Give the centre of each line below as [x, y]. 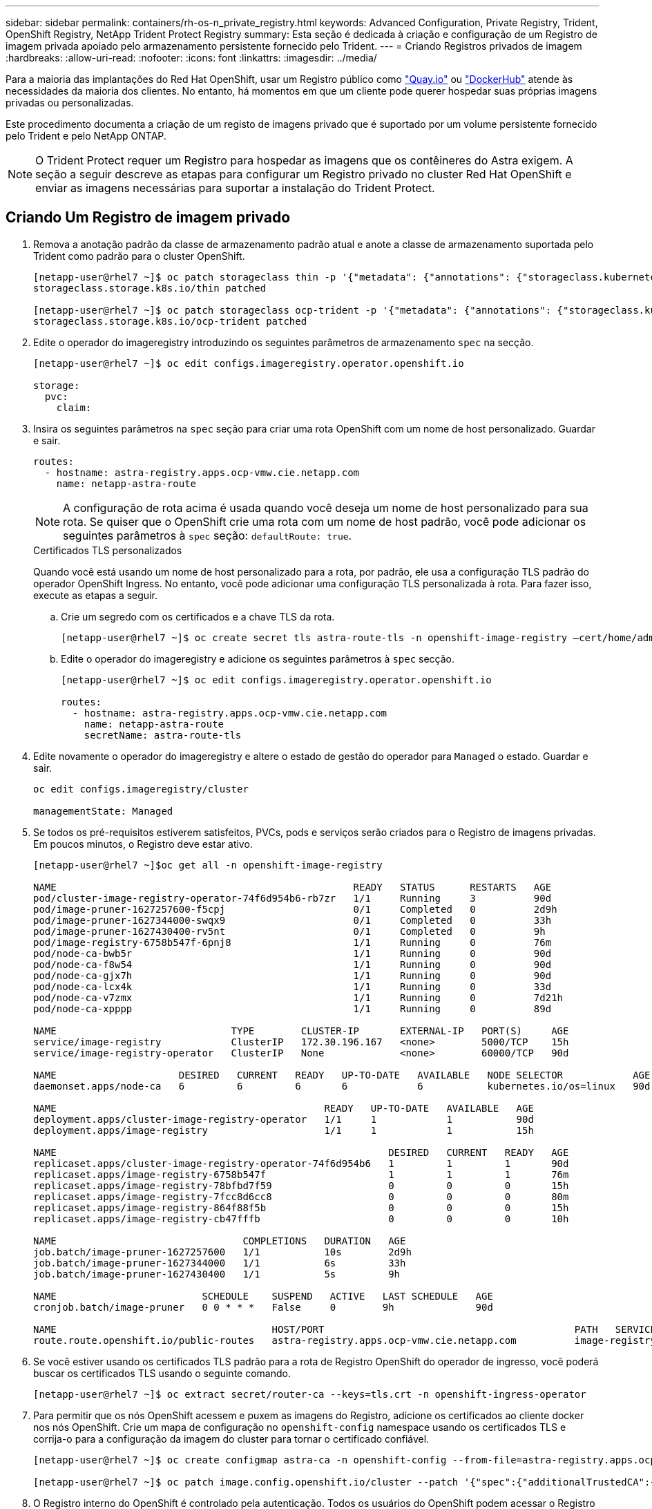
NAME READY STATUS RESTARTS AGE [293, 887]
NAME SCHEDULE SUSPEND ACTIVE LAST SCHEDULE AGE [263, 1296]
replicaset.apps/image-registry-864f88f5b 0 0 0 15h [301, 1207]
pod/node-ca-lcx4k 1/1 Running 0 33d [293, 986]
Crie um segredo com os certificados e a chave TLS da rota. [198, 616]
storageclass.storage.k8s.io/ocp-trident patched [170, 321]
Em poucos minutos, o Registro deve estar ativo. [143, 844]
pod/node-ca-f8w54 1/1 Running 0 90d [293, 964]
